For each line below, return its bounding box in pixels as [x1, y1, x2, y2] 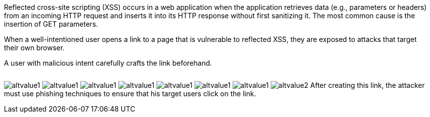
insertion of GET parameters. [4, 20, 98, 28]
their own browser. [4, 43, 65, 52]
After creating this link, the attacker [310, 81, 425, 89]
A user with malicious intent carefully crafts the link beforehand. [4, 59, 212, 67]
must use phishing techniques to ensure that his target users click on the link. [4, 89, 256, 98]
